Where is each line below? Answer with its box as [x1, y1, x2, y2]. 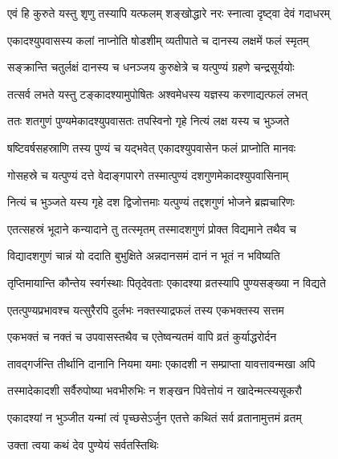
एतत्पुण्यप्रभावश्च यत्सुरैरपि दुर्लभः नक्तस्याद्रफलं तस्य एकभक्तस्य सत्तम [7, 301, 284, 318]
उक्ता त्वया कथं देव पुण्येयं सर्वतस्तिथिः [7, 436, 159, 453]
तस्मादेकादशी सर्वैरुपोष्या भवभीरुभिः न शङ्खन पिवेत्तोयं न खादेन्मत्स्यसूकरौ [7, 382, 302, 399]
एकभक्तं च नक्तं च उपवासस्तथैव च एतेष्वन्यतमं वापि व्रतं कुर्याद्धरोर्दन [7, 328, 277, 345]
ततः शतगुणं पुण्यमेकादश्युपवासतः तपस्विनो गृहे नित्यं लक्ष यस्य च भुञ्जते [7, 112, 290, 129]
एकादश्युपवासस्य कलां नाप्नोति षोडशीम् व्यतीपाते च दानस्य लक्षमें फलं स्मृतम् [7, 31, 309, 48]
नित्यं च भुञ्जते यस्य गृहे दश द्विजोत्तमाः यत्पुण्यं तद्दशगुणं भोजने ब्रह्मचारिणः [7, 193, 295, 210]
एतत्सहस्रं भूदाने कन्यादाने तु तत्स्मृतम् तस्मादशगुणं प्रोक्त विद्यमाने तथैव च [7, 220, 296, 237]
